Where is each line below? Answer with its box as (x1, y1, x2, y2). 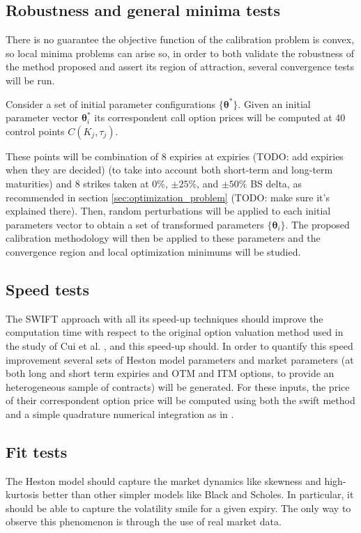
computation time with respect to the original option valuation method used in (6, 325, 344, 339)
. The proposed (285, 217, 350, 231)
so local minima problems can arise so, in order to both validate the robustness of (6, 45, 355, 60)
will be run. (6, 72, 55, 87)
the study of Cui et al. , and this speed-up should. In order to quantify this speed (6, 338, 353, 353)
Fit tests (6, 440, 68, 462)
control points (6, 123, 65, 138)
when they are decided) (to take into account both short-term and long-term (6, 162, 333, 177)
